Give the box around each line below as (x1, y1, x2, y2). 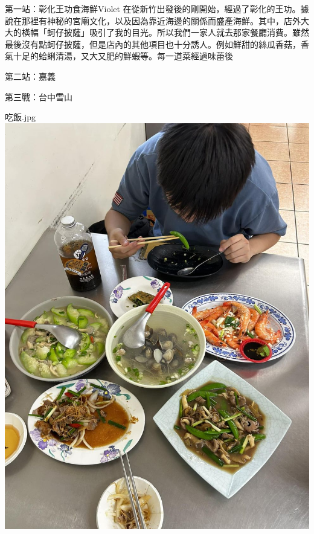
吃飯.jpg (5, 111, 36, 123)
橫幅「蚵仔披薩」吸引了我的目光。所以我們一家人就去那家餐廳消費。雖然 (21, 26, 309, 39)
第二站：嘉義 (5, 69, 56, 82)
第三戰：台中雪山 (5, 90, 72, 103)
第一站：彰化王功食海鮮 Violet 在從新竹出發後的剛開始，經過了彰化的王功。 (5, 2, 301, 14)
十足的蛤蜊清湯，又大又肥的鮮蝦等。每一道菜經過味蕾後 (13, 50, 233, 62)
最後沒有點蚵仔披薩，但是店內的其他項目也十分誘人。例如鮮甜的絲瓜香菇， (5, 37, 301, 50)
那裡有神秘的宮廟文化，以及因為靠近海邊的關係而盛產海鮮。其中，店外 (21, 14, 301, 27)
